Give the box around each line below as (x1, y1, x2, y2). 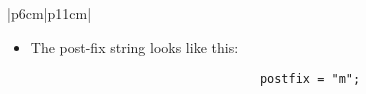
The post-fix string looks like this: (30, 36, 239, 57)
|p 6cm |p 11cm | (7, 3, 92, 23)
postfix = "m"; (259, 72, 361, 87)
